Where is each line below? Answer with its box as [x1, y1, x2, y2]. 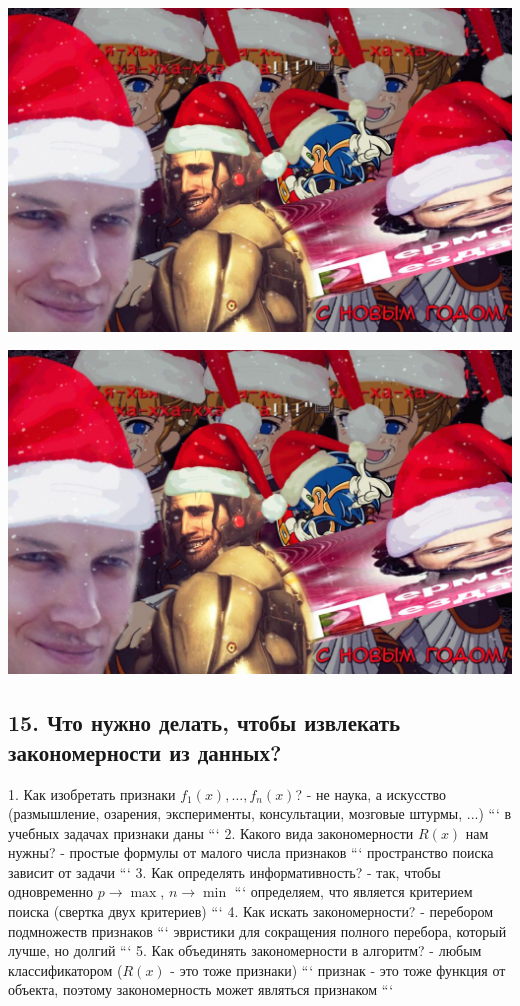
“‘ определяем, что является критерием [234, 881, 473, 902]
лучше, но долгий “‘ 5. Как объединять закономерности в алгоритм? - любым [8, 940, 482, 961]
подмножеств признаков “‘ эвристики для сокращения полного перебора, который [8, 920, 507, 941]
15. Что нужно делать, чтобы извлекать [8, 707, 401, 738]
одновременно [8, 881, 94, 902]
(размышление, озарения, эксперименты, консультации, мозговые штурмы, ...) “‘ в [8, 803, 512, 824]
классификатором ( [8, 959, 123, 980]
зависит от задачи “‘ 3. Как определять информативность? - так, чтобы [8, 861, 441, 882]
